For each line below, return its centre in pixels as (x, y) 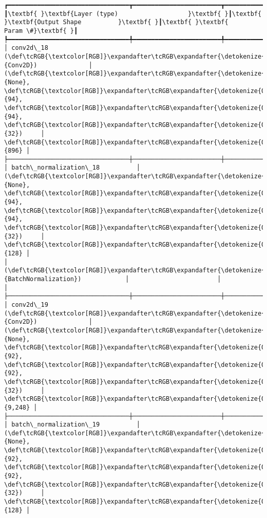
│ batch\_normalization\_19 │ (72, 425)
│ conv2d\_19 (26, 304)
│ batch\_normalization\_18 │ (72, 168)
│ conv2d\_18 (26, 48)
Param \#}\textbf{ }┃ (41, 31)
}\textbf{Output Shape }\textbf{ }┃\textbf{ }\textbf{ (116, 22)
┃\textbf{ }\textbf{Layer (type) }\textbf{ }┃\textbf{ (133, 14)
